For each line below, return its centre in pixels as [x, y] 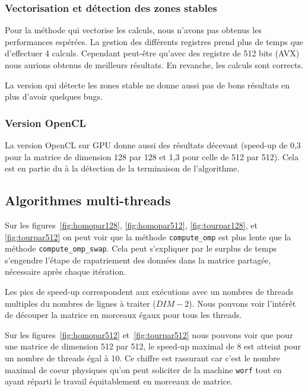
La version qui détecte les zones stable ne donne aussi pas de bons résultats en [147, 85]
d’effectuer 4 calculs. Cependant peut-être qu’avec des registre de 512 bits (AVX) [152, 53]
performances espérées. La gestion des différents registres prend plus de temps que [154, 41]
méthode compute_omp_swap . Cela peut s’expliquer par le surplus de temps [141, 248]
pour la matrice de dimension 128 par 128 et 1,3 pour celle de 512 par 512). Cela [152, 156]
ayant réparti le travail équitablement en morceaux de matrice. [119, 381]
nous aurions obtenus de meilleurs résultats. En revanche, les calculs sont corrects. [154, 65]
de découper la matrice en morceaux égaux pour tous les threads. [123, 315]
